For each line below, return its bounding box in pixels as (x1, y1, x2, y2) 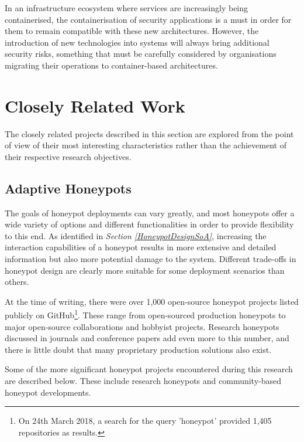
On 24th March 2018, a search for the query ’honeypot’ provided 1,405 (18, 414, 272, 427)
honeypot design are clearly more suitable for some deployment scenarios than (5, 264, 285, 276)
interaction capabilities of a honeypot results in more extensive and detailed (5, 241, 277, 253)
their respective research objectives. (5, 150, 132, 162)
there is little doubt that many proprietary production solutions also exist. (5, 343, 272, 355)
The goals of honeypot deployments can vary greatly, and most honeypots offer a (5, 206, 295, 219)
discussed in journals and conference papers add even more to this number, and (5, 332, 289, 344)
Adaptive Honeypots (5, 179, 132, 197)
